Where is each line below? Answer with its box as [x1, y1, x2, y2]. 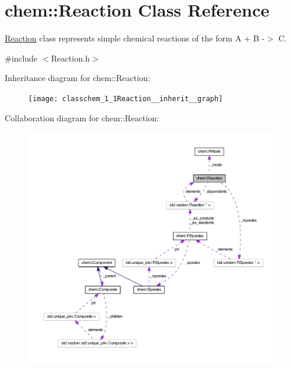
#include [5, 51, 38, 64]
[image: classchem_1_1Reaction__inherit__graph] [28, 94, 223, 103]
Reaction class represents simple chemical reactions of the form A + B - [5, 32, 265, 44]
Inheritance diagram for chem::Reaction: [5, 72, 151, 84]
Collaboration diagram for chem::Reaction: [5, 111, 159, 124]
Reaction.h [51, 51, 90, 64]
